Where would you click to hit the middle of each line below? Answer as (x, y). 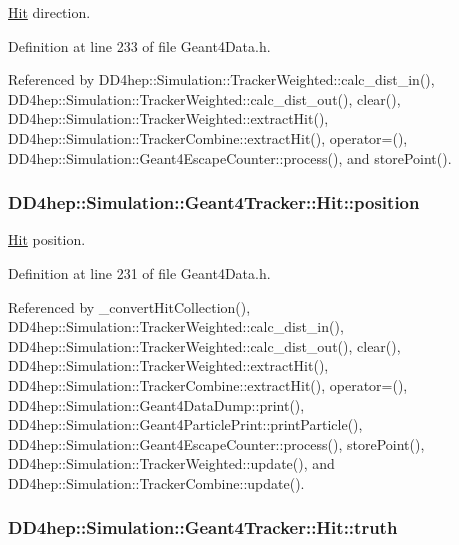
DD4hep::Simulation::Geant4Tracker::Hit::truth (203, 527)
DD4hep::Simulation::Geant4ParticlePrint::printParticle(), (185, 424)
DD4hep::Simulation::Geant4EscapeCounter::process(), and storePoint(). (230, 157)
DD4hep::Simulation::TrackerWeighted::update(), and (171, 463)
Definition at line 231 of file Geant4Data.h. (139, 272)
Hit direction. (49, 12)
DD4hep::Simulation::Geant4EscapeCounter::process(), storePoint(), (216, 443)
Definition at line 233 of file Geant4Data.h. (139, 45)
